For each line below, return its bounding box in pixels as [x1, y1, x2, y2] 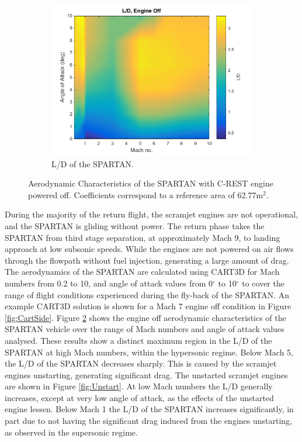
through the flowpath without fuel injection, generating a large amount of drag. [5, 254, 289, 266]
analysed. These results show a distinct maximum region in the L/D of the [5, 334, 272, 346]
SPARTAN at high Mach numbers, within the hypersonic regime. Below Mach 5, [5, 346, 293, 358]
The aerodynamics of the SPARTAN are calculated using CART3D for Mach [5, 265, 280, 278]
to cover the [242, 277, 284, 289]
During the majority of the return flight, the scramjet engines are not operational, [5, 208, 298, 220]
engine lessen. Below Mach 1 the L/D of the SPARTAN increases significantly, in [5, 403, 294, 415]
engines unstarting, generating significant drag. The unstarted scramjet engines [5, 368, 288, 381]
